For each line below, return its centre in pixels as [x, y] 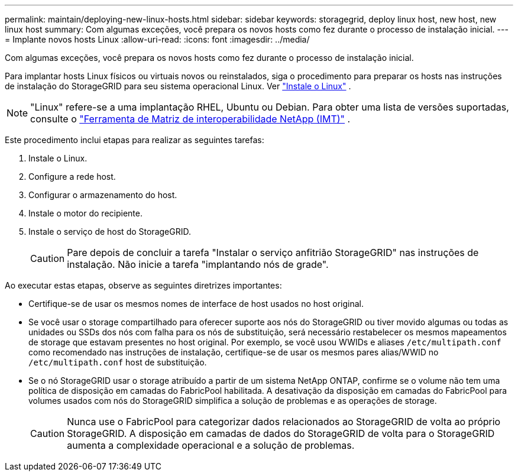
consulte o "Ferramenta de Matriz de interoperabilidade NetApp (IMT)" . [190, 119]
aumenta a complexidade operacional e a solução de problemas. [211, 445]
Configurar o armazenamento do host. [103, 195]
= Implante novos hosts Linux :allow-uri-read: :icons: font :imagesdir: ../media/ [157, 39]
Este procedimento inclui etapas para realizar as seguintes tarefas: [135, 140]
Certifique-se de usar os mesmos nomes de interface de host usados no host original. [196, 304]
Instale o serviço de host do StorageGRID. [110, 231]
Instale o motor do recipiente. [85, 213]
